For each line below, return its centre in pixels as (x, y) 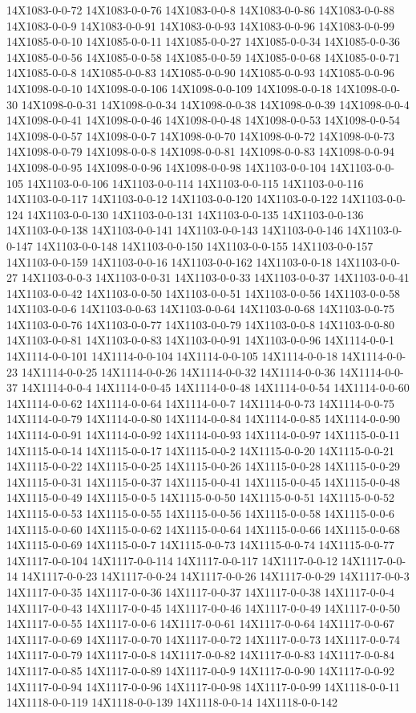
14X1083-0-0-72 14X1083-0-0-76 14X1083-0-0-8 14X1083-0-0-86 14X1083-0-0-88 (201, 10)
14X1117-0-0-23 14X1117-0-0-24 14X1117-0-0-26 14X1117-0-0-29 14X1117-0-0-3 (215, 576)
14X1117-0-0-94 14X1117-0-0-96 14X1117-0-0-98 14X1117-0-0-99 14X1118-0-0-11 (204, 686)
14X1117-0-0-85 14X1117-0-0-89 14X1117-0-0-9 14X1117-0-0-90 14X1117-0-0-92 (201, 670)
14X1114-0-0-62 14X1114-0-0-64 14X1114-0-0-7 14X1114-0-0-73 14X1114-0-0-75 (201, 403)
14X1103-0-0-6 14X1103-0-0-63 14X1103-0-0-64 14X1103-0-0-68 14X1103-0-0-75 (201, 309)
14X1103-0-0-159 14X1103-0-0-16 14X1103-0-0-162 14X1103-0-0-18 (169, 261)
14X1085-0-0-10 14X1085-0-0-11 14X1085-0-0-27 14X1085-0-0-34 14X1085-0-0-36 (204, 41)
